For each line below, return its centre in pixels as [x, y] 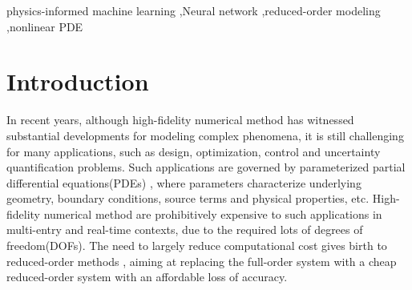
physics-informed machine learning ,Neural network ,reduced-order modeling [194, 10]
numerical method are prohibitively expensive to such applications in [213, 213]
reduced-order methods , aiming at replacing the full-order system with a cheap [202, 261]
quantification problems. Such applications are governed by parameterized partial [206, 167]
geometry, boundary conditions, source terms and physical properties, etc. [188, 198]
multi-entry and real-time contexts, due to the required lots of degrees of [185, 230]
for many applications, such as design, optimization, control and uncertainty [194, 151]
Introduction [78, 81]
